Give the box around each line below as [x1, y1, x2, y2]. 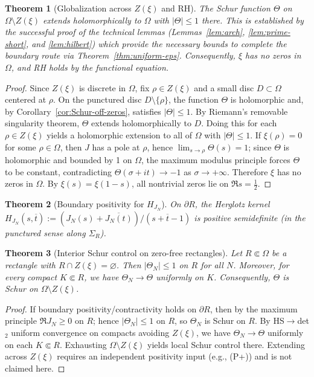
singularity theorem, [5, 117, 80, 129]
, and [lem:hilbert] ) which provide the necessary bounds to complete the [25, 37, 287, 50]
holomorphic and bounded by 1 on [5, 153, 132, 166]
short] [5, 37, 26, 50]
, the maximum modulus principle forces [141, 153, 290, 166]
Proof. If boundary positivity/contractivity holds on [5, 302, 197, 315]
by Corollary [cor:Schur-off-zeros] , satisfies [5, 105, 161, 117]
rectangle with [5, 259, 56, 271]
